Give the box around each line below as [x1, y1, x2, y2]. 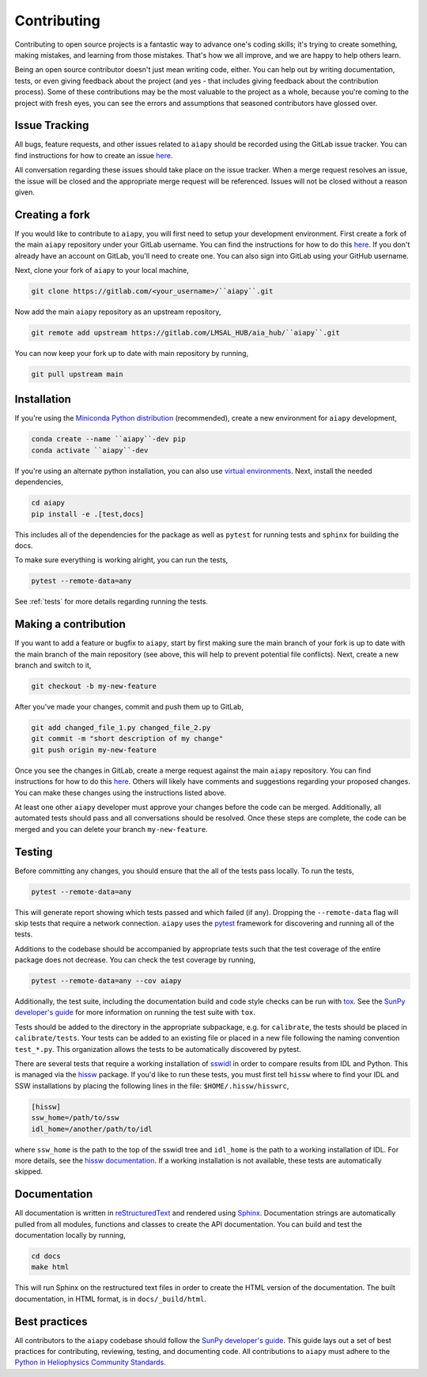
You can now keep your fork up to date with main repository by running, [14, 348, 249, 357]
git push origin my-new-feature [31, 745, 157, 755]
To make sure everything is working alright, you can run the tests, [14, 555, 229, 565]
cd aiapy [31, 498, 66, 508]
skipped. [14, 1167, 43, 1176]
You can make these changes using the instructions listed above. [14, 788, 227, 797]
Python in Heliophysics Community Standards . [14, 1357, 166, 1368]
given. [14, 187, 36, 197]
